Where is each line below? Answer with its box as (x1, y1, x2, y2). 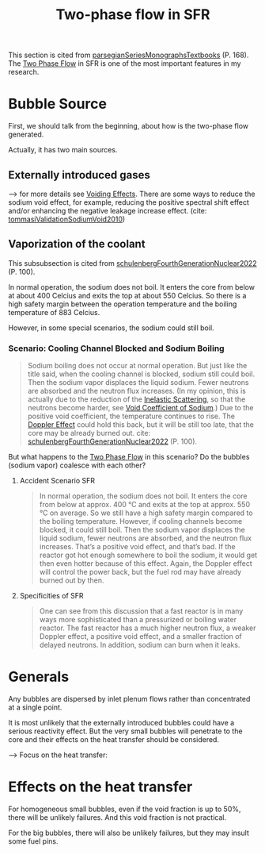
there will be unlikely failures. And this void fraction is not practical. (8, 812, 227, 822)
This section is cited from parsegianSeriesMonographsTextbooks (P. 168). (8, 50, 249, 60)
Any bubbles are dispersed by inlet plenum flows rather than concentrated (8, 694, 251, 703)
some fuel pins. (8, 836, 59, 846)
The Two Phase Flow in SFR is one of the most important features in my (8, 59, 241, 68)
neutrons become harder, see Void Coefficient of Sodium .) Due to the (27, 403, 254, 413)
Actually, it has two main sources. (8, 145, 118, 155)
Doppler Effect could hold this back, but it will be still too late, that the (27, 420, 255, 429)
